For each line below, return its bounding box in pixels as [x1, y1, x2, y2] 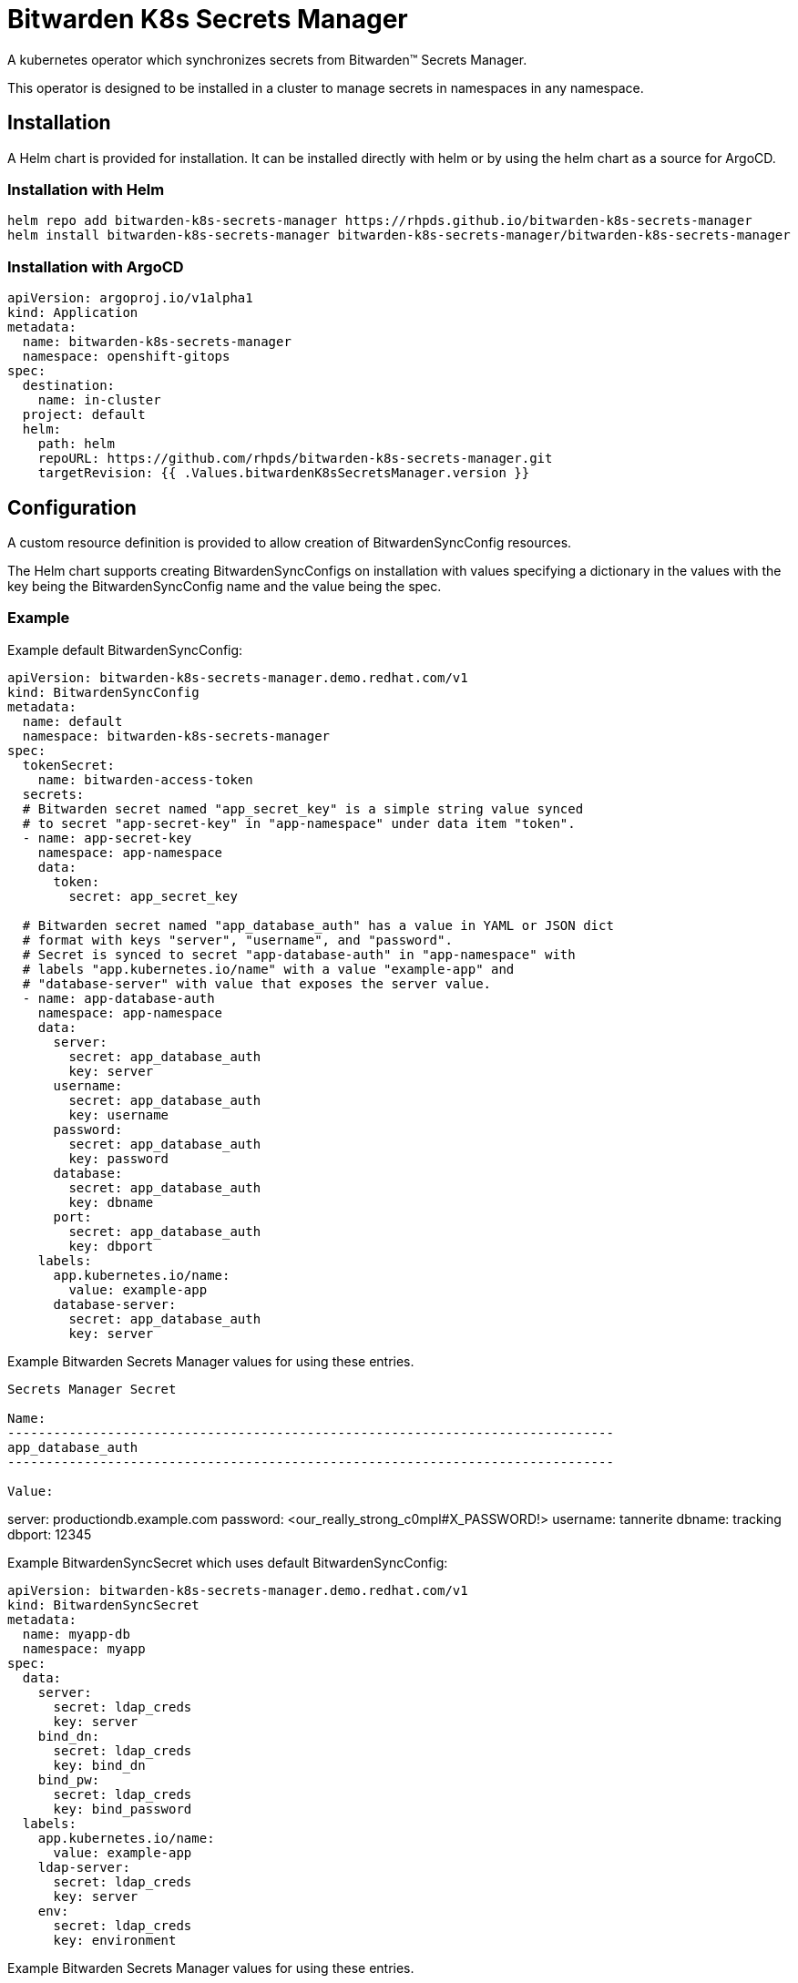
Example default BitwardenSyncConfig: [7, 641, 243, 658]
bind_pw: [37, 1772, 100, 1787]
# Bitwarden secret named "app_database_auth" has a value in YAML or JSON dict [22, 917, 614, 933]
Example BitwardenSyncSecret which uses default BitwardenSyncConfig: [7, 1554, 448, 1570]
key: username [68, 1107, 169, 1122]
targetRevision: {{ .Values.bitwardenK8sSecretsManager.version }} [37, 465, 530, 481]
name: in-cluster [37, 393, 161, 408]
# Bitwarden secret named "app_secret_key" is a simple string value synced [22, 801, 584, 816]
